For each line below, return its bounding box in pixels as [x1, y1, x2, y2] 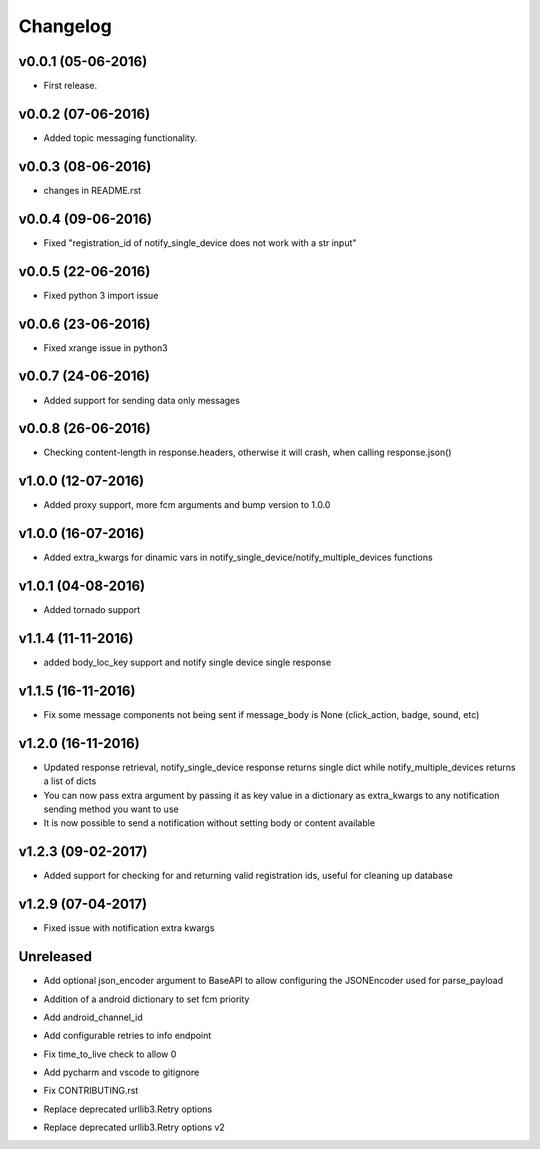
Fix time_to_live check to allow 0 [43, 1048, 177, 1060]
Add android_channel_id [43, 1011, 144, 1023]
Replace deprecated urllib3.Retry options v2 [43, 1121, 225, 1134]
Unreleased [18, 948, 93, 965]
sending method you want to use [43, 803, 179, 815]
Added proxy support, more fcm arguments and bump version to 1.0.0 [43, 499, 331, 511]
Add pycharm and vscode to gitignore [43, 1066, 200, 1079]
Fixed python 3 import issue [43, 289, 159, 301]
